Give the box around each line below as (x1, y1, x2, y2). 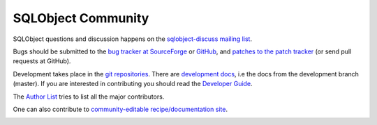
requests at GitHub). (13, 57, 71, 65)
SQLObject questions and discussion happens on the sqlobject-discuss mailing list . (13, 35, 253, 43)
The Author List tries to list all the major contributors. (13, 92, 165, 101)
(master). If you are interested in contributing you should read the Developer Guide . (13, 80, 253, 88)
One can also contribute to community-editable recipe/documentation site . (13, 105, 228, 113)
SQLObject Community (13, 10, 149, 26)
